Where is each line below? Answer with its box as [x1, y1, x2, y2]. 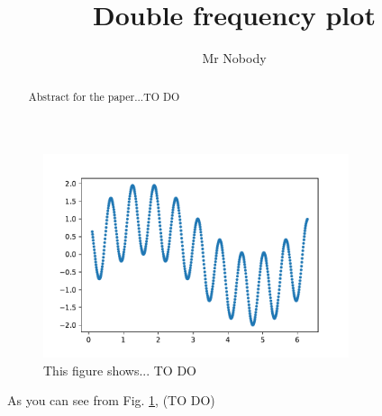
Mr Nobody [202, 49, 267, 68]
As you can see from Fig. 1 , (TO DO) [7, 391, 215, 410]
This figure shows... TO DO [43, 360, 197, 379]
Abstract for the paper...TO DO [28, 88, 180, 104]
